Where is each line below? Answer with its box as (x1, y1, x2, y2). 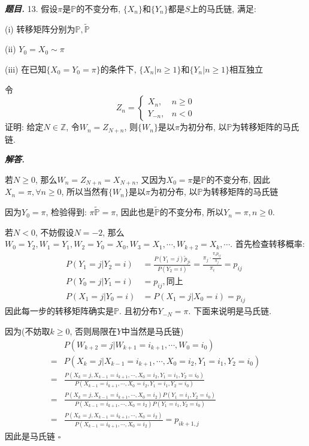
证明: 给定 (5, 120, 44, 133)
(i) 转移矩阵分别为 (5, 22, 75, 35)
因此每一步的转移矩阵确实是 (5, 305, 114, 317)
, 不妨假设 (35, 225, 74, 238)
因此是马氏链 (5, 429, 55, 442)
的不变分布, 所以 (159, 206, 224, 218)
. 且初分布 (119, 305, 158, 317)
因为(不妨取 (5, 325, 50, 337)
